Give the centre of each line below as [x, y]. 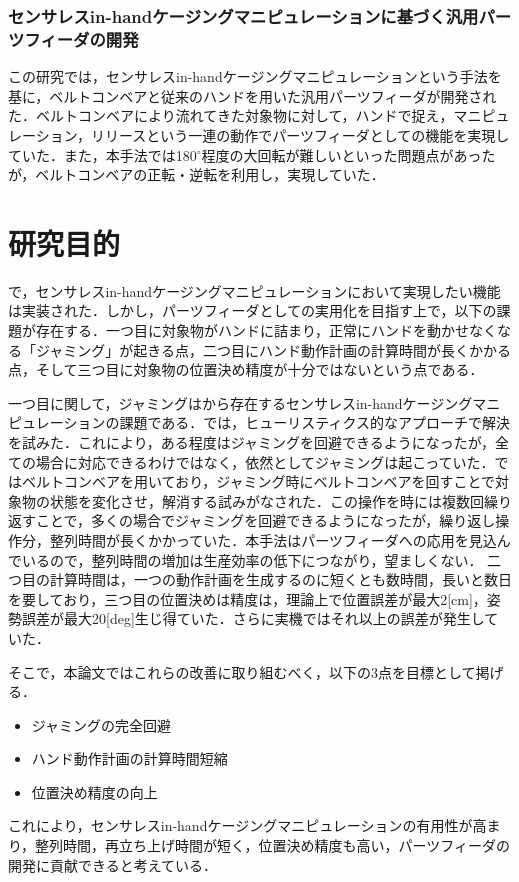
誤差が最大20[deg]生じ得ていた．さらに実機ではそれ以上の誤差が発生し [253, 618]
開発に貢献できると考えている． [113, 864]
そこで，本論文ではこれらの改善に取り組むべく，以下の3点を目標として [242, 671]
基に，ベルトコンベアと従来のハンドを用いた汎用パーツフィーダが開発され [252, 95]
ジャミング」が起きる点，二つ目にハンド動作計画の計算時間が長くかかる [273, 349]
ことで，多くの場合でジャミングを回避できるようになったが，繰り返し [265, 520]
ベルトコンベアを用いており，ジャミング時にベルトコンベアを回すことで [258, 481]
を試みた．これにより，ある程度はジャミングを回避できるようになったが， [251, 441]
